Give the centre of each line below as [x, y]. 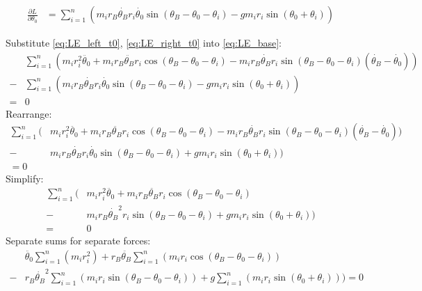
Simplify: [25, 178]
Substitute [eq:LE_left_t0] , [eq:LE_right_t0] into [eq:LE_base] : [144, 43]
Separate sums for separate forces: [78, 241]
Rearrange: [29, 113]
